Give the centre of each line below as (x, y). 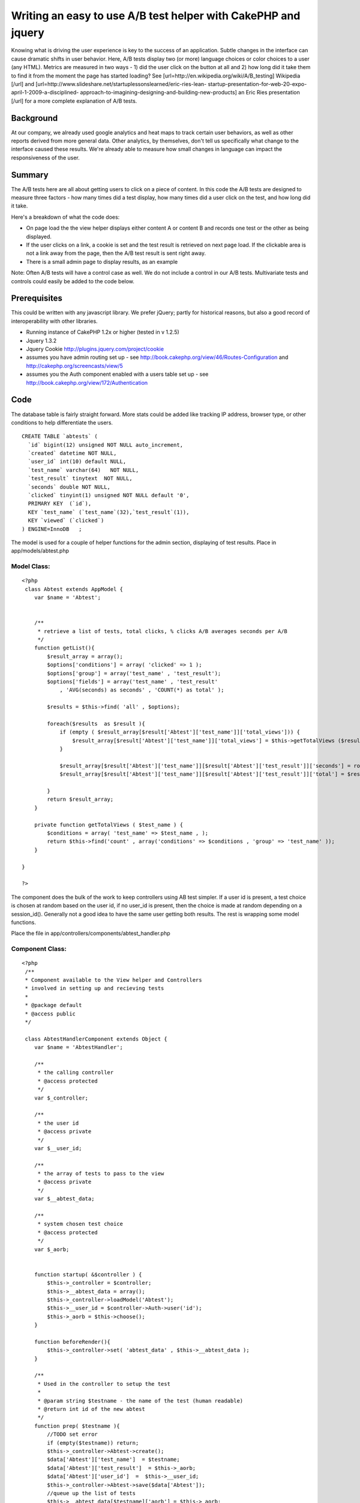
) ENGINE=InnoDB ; (52, 529)
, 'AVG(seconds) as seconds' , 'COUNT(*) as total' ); (142, 690)
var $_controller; (61, 1098)
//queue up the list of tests (91, 1493)
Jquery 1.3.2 (41, 340)
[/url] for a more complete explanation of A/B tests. (74, 101)
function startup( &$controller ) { (88, 1274)
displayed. (39, 236)
